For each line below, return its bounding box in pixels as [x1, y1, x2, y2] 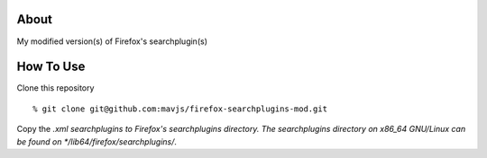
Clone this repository [16, 83, 95, 93]
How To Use [16, 59, 86, 75]
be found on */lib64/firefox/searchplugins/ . [16, 136, 178, 147]
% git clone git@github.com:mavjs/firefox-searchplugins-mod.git [32, 103, 328, 114]
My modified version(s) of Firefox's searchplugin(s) [16, 36, 207, 47]
